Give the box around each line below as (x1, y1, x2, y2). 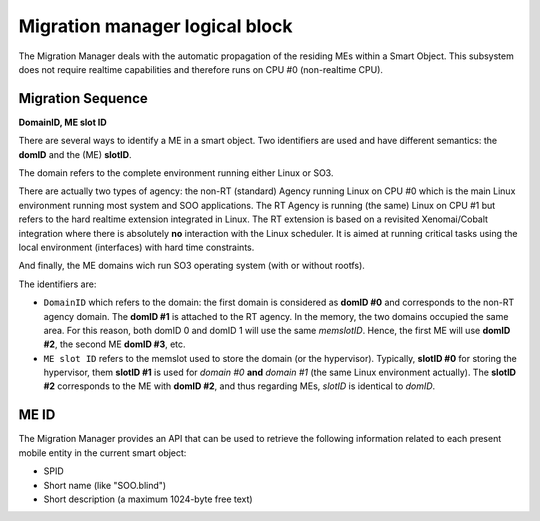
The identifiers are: (18, 278, 97, 290)
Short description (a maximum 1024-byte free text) (43, 493, 254, 505)
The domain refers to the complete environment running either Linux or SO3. (18, 167, 334, 179)
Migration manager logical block (18, 15, 294, 37)
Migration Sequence (18, 90, 149, 107)
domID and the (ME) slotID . (18, 148, 132, 160)
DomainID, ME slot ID (18, 116, 107, 128)
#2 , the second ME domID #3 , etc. (43, 338, 186, 350)
